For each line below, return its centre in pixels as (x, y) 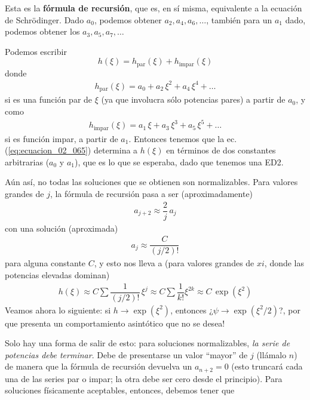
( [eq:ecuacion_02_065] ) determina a (71, 150)
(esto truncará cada (267, 366)
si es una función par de (49, 99)
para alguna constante (45, 263)
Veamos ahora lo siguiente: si (58, 310)
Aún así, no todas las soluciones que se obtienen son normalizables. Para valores (151, 182)
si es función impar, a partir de (62, 138)
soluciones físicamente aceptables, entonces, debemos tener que (120, 390)
